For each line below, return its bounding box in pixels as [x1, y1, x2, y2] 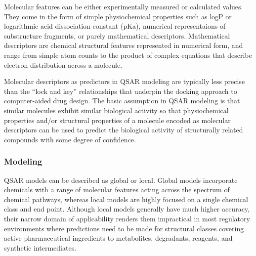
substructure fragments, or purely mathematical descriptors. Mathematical [4, 30, 230, 41]
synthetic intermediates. [4, 242, 77, 253]
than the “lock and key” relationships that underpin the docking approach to [4, 85, 237, 96]
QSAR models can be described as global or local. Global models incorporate [4, 174, 238, 185]
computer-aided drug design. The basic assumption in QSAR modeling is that [4, 95, 240, 106]
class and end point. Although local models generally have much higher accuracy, [4, 204, 250, 214]
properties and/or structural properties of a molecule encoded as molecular [4, 115, 231, 125]
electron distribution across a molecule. [4, 59, 123, 70]
